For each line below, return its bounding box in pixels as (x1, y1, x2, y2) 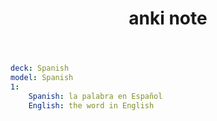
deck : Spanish (10, 63, 70, 74)
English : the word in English (28, 100, 155, 111)
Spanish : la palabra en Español (28, 91, 163, 101)
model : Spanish (10, 73, 74, 83)
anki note (128, 7, 208, 30)
